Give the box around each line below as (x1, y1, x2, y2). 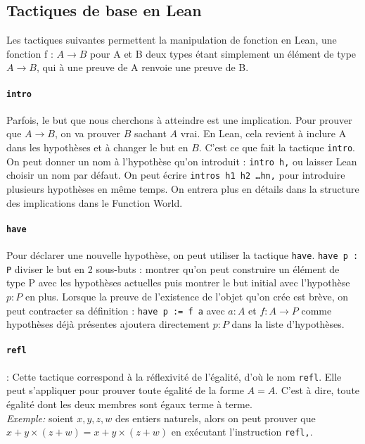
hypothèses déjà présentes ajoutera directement (6, 317, 210, 331)
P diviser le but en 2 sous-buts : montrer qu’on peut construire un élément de (6, 261, 340, 276)
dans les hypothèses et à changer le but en (6, 140, 188, 155)
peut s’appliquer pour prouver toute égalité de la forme (6, 383, 244, 398)
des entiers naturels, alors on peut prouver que (115, 410, 316, 425)
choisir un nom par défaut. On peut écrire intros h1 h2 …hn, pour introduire (6, 167, 345, 182)
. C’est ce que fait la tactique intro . (198, 140, 355, 155)
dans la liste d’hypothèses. (231, 317, 345, 331)
